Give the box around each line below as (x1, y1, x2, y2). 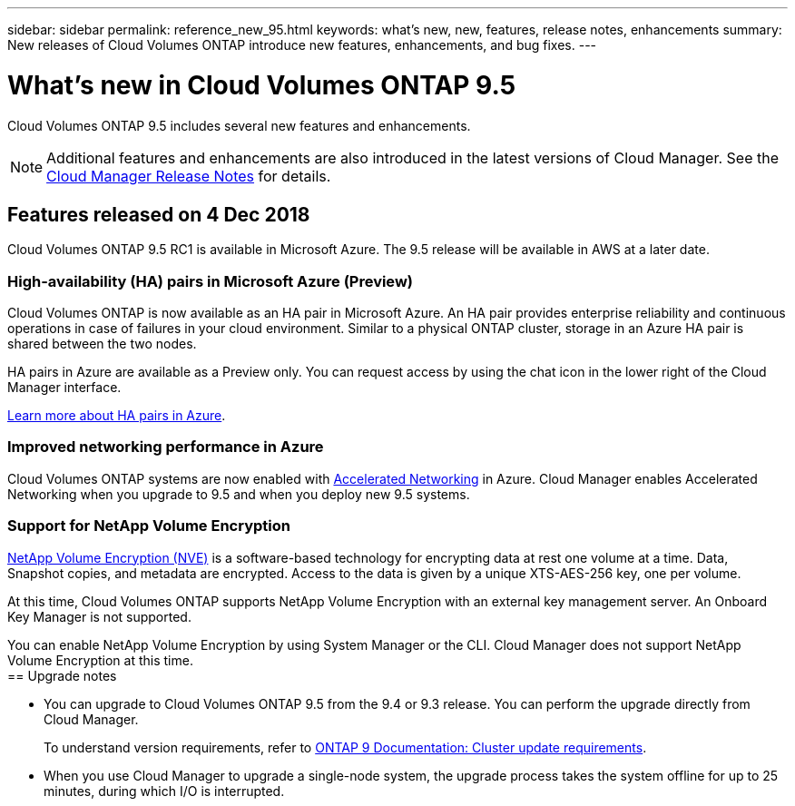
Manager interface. (7, 379, 122, 396)
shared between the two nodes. (7, 336, 197, 352)
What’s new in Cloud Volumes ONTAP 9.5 (7, 69, 516, 101)
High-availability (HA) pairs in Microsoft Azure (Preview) (7, 271, 413, 290)
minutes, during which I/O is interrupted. (44, 782, 285, 799)
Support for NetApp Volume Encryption (7, 516, 290, 536)
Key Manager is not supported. (7, 608, 191, 624)
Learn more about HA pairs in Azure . (7, 408, 226, 424)
